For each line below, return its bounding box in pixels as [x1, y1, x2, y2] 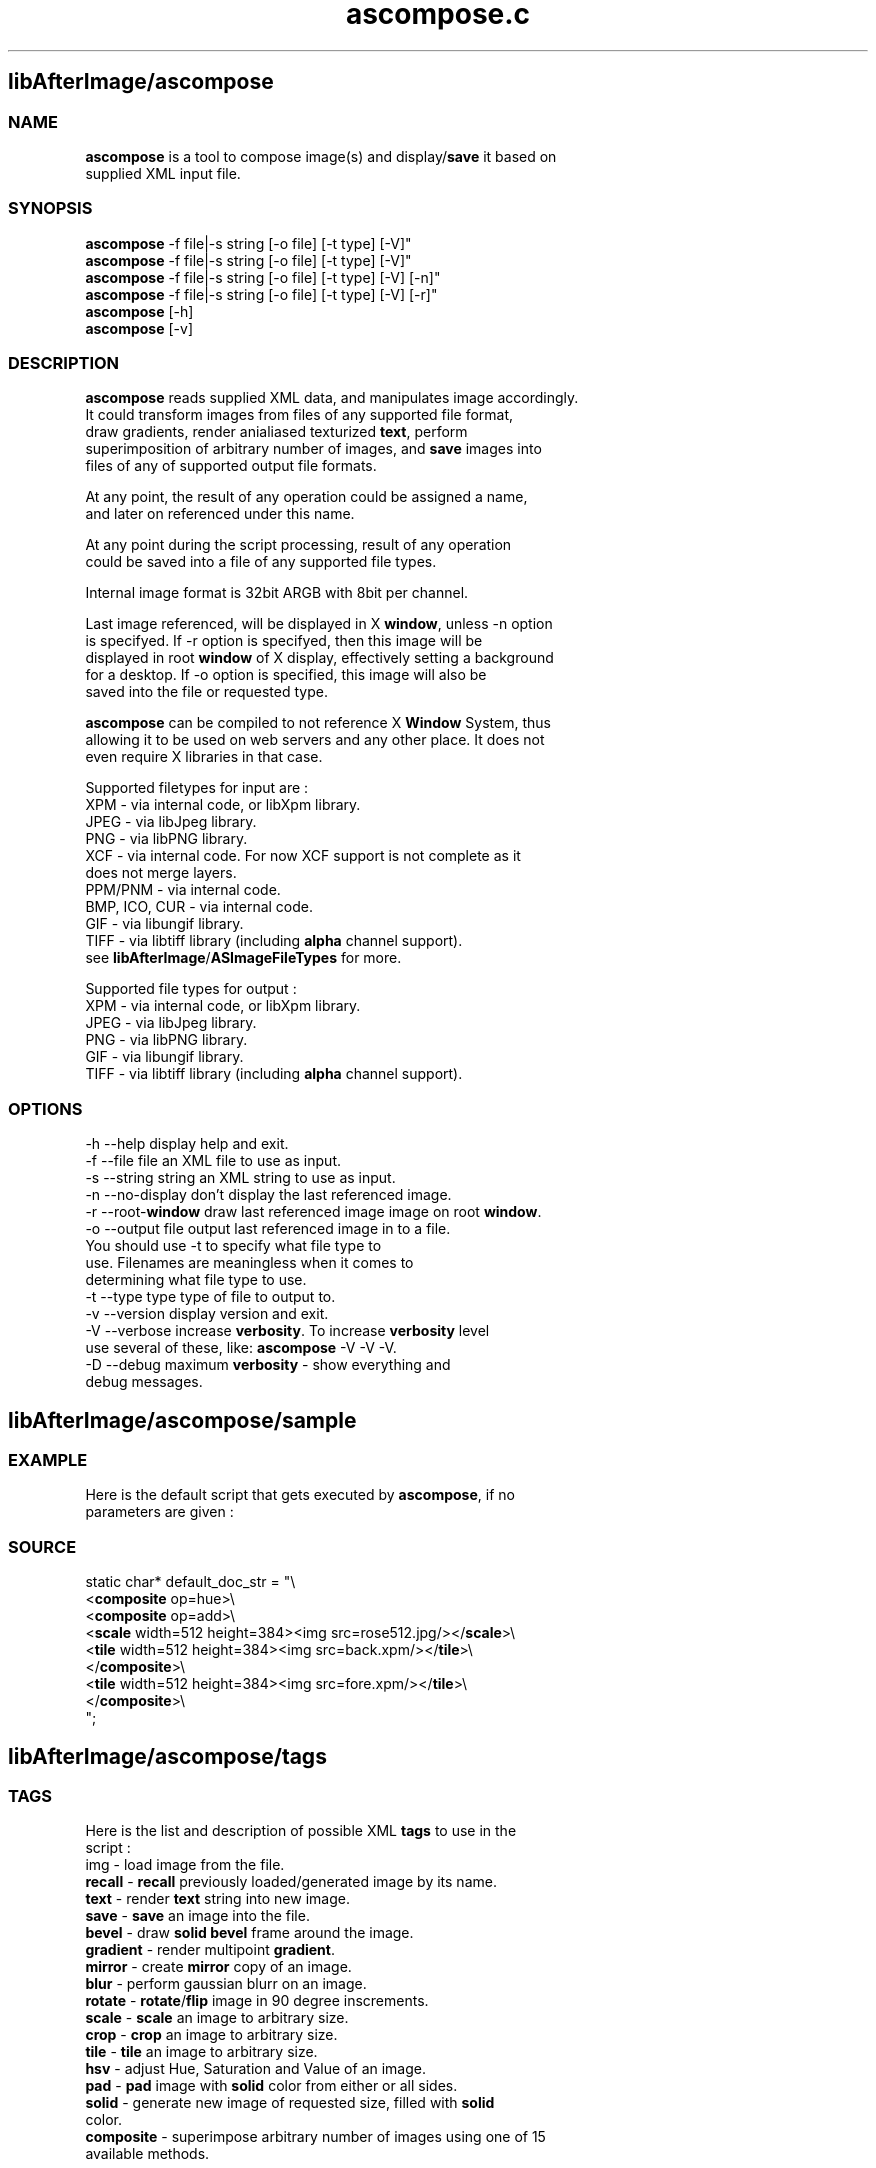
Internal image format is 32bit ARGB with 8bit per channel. [85, 584, 469, 602]
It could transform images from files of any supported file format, [85, 406, 514, 424]
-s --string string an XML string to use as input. [85, 1169, 396, 1187]
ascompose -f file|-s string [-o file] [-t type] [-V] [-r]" [85, 285, 438, 303]
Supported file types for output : [85, 980, 297, 998]
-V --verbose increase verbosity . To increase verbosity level [85, 1322, 490, 1340]
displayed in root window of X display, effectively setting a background [85, 649, 554, 667]
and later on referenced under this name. [85, 505, 355, 523]
